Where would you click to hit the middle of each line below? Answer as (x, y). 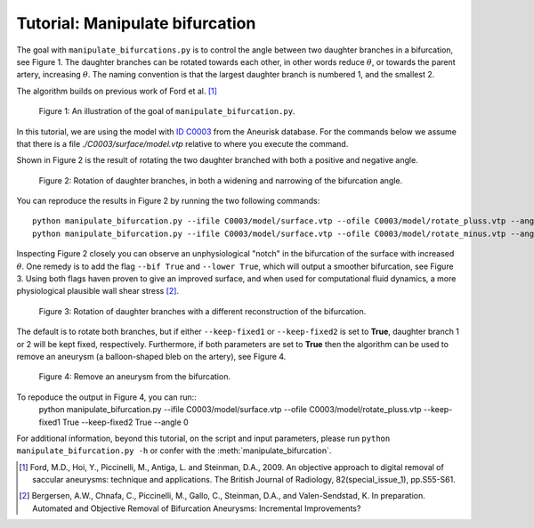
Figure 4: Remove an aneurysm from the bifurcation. (135, 377)
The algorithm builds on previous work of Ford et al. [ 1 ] (117, 91)
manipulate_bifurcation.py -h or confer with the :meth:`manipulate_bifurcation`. (174, 451)
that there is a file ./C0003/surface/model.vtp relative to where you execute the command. (182, 143)
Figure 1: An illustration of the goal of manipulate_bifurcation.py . (167, 111)
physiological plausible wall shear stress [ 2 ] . (98, 291)
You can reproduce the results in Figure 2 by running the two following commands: (168, 201)
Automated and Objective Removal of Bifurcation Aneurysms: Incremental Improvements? (197, 508)
